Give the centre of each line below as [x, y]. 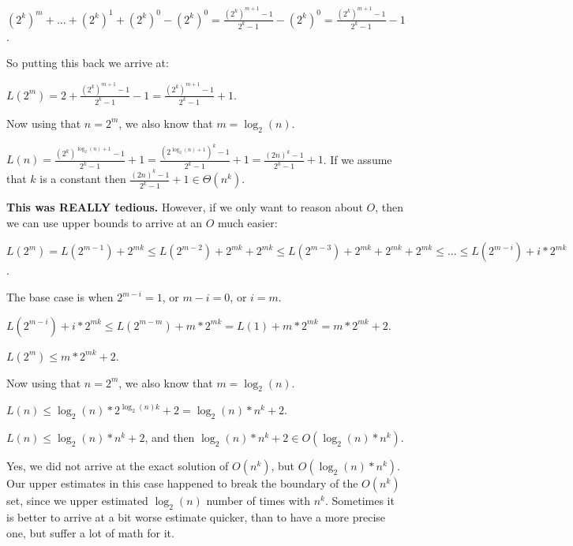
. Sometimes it [360, 501]
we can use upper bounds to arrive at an [104, 222]
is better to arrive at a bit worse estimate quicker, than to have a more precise [196, 517]
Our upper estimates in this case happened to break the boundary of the [182, 483]
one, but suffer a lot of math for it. [90, 532]
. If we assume [358, 159]
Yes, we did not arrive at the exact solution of [118, 466]
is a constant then [83, 179]
